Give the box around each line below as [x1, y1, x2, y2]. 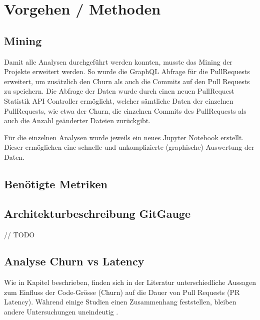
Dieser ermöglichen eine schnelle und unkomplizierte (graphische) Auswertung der [4, 142, 254, 152]
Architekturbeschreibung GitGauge [4, 205, 190, 221]
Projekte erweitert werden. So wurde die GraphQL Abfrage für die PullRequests [4, 66, 250, 77]
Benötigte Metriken [4, 176, 107, 191]
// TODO [4, 229, 35, 239]
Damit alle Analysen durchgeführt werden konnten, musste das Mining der [4, 56, 232, 67]
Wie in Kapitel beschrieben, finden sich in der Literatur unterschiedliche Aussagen [4, 277, 256, 287]
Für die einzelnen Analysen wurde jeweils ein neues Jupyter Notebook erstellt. [4, 132, 244, 142]
